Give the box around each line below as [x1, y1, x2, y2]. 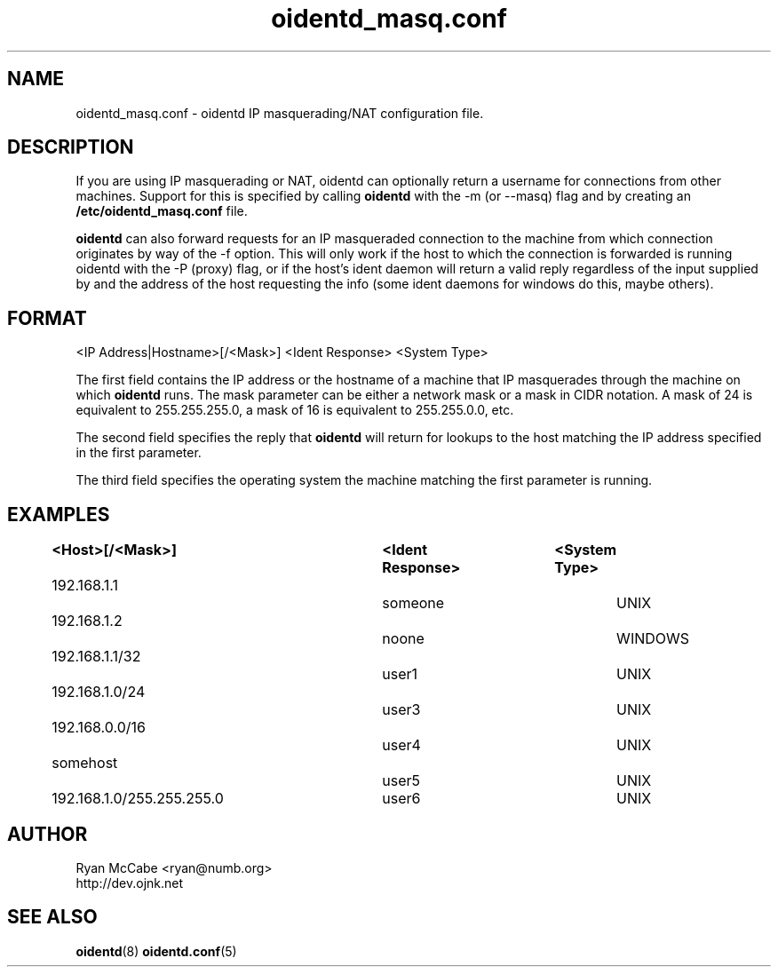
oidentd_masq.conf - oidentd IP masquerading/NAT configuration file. [75, 105, 484, 121]
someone [382, 594, 445, 613]
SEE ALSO [7, 906, 98, 929]
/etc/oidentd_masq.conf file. [75, 203, 248, 219]
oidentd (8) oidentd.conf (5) [75, 943, 237, 959]
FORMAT [7, 306, 87, 329]
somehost [52, 754, 118, 772]
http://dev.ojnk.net [75, 875, 184, 891]
